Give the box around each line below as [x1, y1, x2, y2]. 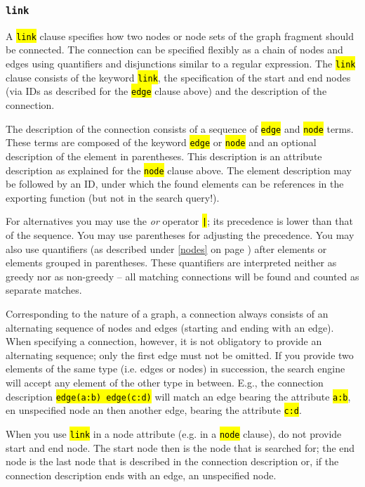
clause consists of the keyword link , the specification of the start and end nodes [6, 70, 351, 84]
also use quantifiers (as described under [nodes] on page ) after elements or [6, 241, 327, 256]
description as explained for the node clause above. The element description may [6, 162, 352, 177]
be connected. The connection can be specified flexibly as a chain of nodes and [6, 42, 343, 57]
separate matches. [6, 283, 82, 297]
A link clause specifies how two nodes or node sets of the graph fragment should [6, 28, 354, 43]
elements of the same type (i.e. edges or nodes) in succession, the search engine [6, 361, 345, 376]
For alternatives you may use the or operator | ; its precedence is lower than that [6, 214, 353, 228]
